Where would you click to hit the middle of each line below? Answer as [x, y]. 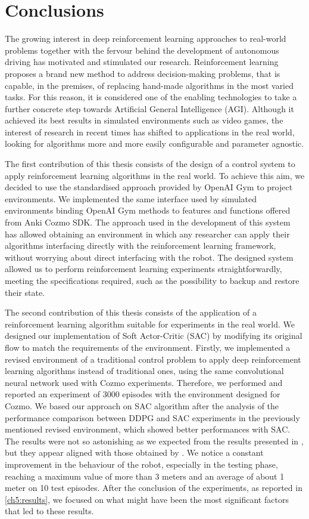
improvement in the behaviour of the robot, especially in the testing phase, [141, 464]
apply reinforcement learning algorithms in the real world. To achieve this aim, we [155, 175]
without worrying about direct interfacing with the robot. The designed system [149, 257]
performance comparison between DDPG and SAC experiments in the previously [152, 417]
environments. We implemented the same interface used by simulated [131, 198]
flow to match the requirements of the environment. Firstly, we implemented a [148, 347]
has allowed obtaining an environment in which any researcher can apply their [147, 234]
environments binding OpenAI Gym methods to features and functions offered [148, 210]
